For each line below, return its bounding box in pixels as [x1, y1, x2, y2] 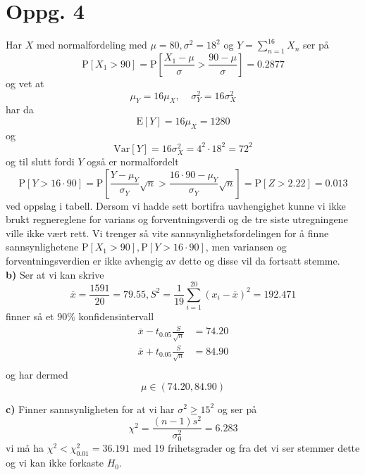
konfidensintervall [78, 309, 154, 324]
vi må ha [6, 441, 44, 455]
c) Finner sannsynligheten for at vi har [6, 401, 175, 416]
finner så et [6, 309, 54, 324]
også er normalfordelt [87, 154, 179, 169]
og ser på [217, 401, 257, 416]
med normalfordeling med [36, 37, 147, 52]
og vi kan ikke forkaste [6, 455, 104, 470]
